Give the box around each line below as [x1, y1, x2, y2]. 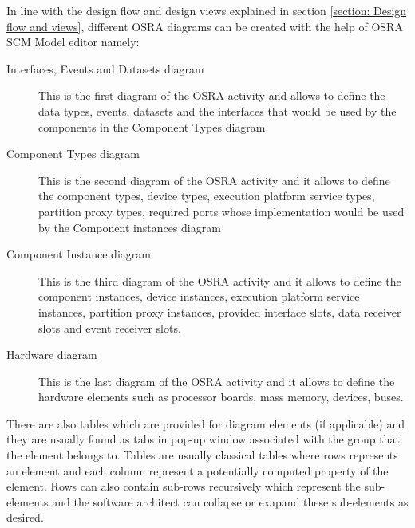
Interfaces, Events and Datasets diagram [6, 60, 204, 77]
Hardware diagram [6, 346, 97, 363]
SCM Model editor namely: [6, 33, 140, 50]
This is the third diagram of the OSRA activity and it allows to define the [38, 272, 401, 289]
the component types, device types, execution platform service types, [38, 187, 375, 204]
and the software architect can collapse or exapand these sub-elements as [52, 493, 409, 510]
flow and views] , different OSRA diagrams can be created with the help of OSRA [6, 18, 403, 34]
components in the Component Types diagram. [38, 118, 269, 135]
